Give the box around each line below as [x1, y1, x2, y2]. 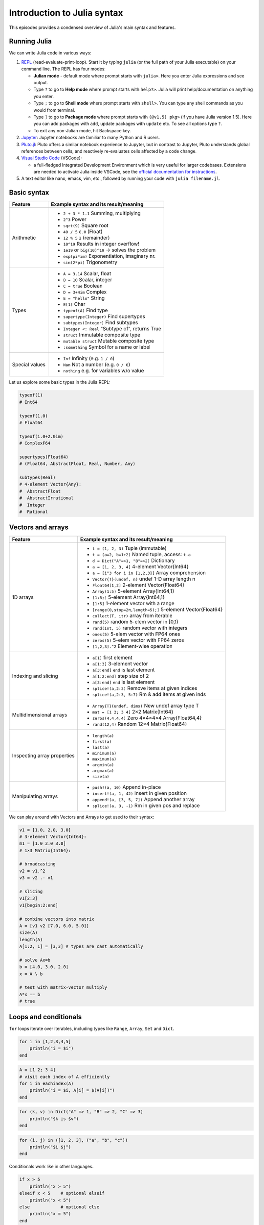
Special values [12, 361, 46, 368]
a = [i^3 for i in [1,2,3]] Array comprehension [92, 569, 206, 576]
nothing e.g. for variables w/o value [63, 367, 144, 374]
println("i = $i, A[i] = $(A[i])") [29, 1088, 115, 1093]
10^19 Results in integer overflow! [63, 241, 139, 247]
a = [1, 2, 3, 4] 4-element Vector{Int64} [92, 563, 189, 570]
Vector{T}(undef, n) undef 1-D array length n [92, 575, 196, 582]
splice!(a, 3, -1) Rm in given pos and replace [92, 802, 200, 808]
